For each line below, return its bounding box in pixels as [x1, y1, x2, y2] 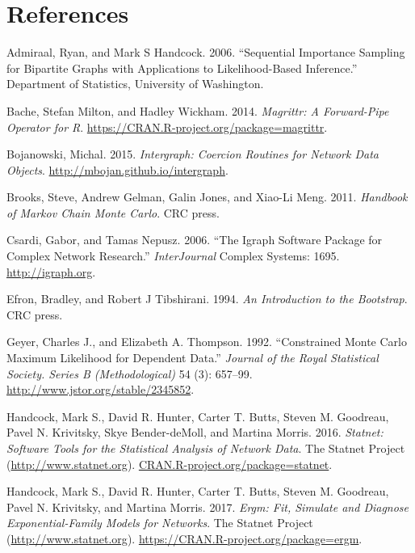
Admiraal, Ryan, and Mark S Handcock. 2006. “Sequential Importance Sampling [6, 44, 405, 61]
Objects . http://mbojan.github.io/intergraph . [6, 161, 228, 178]
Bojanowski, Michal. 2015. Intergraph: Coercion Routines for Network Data [6, 146, 379, 163]
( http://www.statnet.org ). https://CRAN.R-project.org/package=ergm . [6, 530, 363, 547]
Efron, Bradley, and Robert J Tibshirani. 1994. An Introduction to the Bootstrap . [6, 290, 408, 307]
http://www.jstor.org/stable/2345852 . [6, 381, 195, 398]
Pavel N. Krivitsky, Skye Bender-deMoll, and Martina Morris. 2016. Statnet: [6, 424, 384, 441]
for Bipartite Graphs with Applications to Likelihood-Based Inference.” [6, 59, 358, 76]
